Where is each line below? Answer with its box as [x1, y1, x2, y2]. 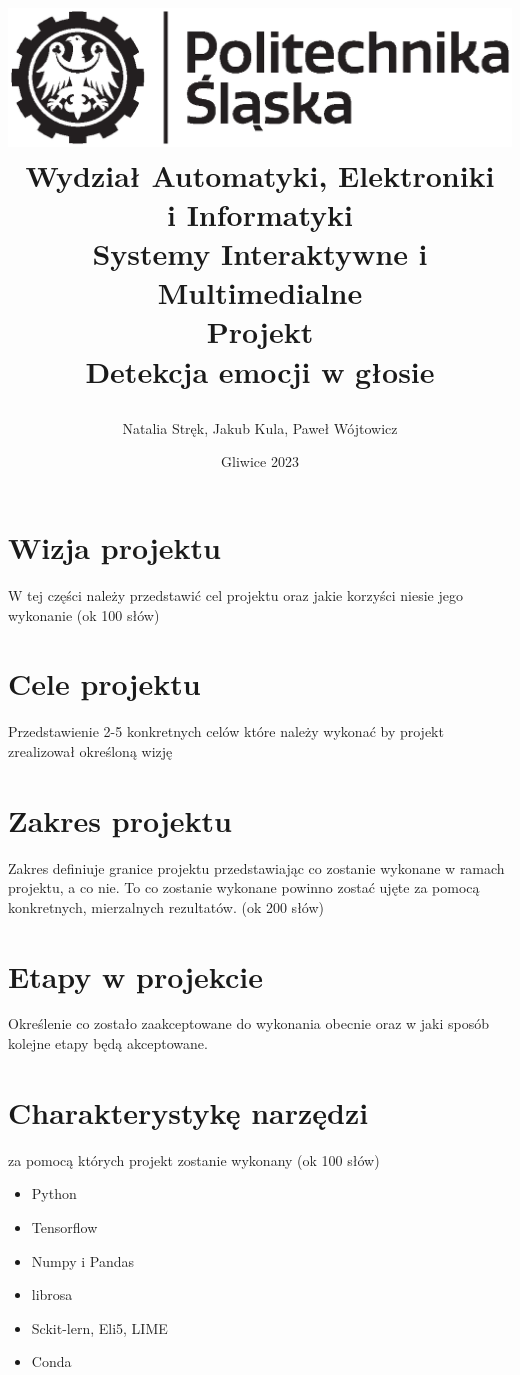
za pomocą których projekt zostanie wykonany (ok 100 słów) [8, 1149, 380, 1170]
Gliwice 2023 [221, 451, 299, 472]
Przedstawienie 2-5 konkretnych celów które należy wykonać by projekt [8, 721, 444, 742]
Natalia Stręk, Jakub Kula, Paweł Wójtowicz [122, 417, 398, 438]
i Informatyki [167, 193, 353, 234]
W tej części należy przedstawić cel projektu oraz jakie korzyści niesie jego [8, 584, 463, 605]
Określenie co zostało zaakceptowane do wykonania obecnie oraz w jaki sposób [8, 1013, 490, 1034]
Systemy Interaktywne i [92, 233, 428, 274]
